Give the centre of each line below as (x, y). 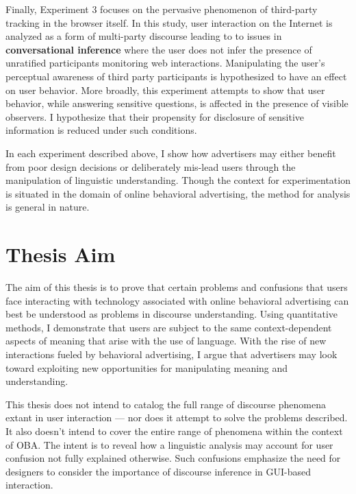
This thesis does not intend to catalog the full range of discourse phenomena (166, 404)
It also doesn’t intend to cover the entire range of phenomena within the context (174, 431)
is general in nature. (48, 207)
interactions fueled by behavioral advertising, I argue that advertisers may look (171, 354)
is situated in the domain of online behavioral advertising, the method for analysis (178, 193)
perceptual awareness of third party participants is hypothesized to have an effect (176, 76)
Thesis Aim (61, 254)
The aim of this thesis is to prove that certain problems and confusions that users (177, 287)
